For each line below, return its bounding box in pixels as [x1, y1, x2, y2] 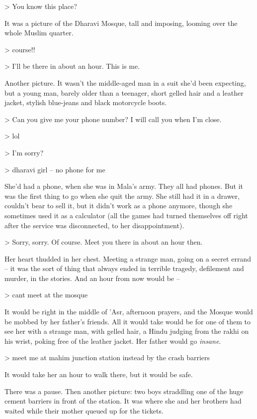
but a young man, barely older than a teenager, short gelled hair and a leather [4, 87, 244, 98]
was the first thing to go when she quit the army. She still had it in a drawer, [4, 190, 240, 201]
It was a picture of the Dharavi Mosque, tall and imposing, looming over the [4, 17, 238, 28]
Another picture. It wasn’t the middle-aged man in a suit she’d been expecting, [4, 77, 246, 88]
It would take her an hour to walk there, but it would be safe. [4, 369, 193, 380]
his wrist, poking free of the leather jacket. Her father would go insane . [4, 335, 221, 346]
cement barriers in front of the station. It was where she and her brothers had [4, 396, 242, 406]
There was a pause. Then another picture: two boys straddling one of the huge [4, 386, 244, 396]
